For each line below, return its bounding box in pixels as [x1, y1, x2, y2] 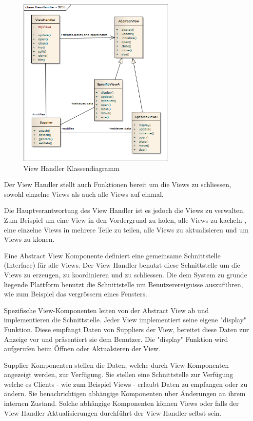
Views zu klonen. [4, 234, 55, 244]
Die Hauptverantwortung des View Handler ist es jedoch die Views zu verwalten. [4, 205, 245, 215]
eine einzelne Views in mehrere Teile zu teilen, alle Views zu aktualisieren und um [4, 224, 249, 234]
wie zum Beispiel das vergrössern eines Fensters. [4, 289, 147, 299]
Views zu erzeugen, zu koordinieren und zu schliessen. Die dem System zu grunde [4, 269, 247, 279]
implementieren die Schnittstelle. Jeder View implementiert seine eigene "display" [4, 315, 247, 325]
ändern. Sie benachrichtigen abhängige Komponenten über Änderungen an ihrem [4, 388, 246, 399]
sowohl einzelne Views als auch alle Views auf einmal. [4, 189, 164, 199]
